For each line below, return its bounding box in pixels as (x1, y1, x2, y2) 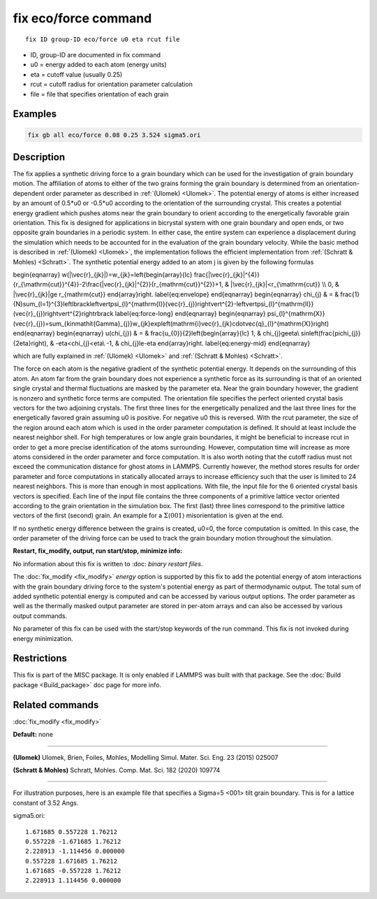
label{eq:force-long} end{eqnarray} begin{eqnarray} (114, 310, 266, 318)
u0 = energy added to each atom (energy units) (30, 60, 167, 69)
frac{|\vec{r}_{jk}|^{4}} (193, 270, 260, 279)
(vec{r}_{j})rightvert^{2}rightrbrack (13, 310, 114, 318)
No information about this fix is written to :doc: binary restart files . (13, 559, 203, 568)
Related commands (13, 699, 99, 711)
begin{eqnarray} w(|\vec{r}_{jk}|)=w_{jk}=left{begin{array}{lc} (13, 270, 193, 279)
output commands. (13, 612, 68, 620)
